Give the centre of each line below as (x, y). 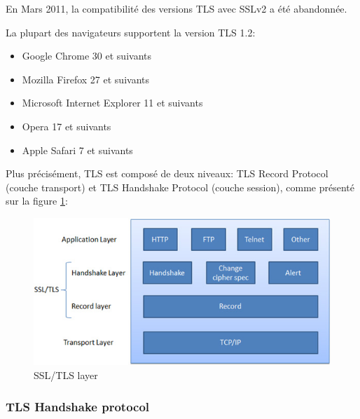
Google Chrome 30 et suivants (87, 56)
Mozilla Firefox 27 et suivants (86, 79)
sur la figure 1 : (37, 201)
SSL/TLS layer (66, 375)
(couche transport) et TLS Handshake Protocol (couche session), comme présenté (180, 187)
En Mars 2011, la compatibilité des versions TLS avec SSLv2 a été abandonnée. (176, 8)
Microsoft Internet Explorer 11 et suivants (112, 103)
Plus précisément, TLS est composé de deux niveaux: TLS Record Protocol (167, 173)
